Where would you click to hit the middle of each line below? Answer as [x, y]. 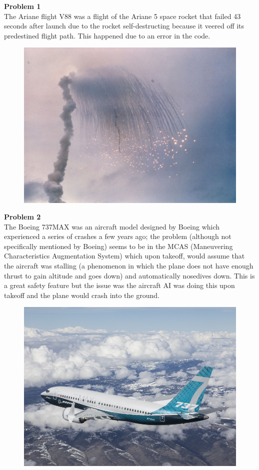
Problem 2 [22, 217]
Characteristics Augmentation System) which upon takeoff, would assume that [124, 256]
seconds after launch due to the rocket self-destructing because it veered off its [124, 26]
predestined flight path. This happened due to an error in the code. [107, 35]
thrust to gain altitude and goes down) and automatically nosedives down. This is [129, 275]
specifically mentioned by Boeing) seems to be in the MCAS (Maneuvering [118, 246]
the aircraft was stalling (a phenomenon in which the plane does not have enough [129, 266]
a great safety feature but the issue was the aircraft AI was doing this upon [119, 285]
